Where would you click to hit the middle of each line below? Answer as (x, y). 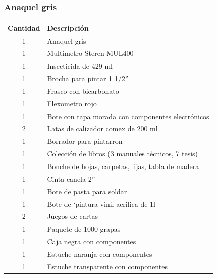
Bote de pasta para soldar (87, 191)
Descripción (68, 27)
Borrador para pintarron (85, 141)
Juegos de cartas (73, 216)
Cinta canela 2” (71, 178)
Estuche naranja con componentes (100, 254)
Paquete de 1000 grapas (84, 229)
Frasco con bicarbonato (83, 91)
